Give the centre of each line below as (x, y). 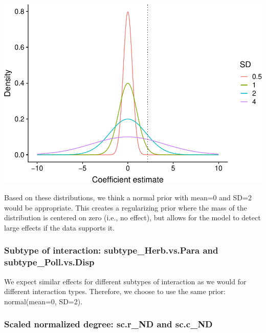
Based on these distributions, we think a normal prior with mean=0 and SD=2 (128, 197)
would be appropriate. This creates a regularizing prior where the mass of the (126, 207)
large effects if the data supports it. (60, 227)
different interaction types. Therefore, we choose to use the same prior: (115, 291)
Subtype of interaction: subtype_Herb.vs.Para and (111, 250)
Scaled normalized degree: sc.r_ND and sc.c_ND (108, 324)
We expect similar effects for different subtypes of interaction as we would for (125, 281)
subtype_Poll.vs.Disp (49, 262)
